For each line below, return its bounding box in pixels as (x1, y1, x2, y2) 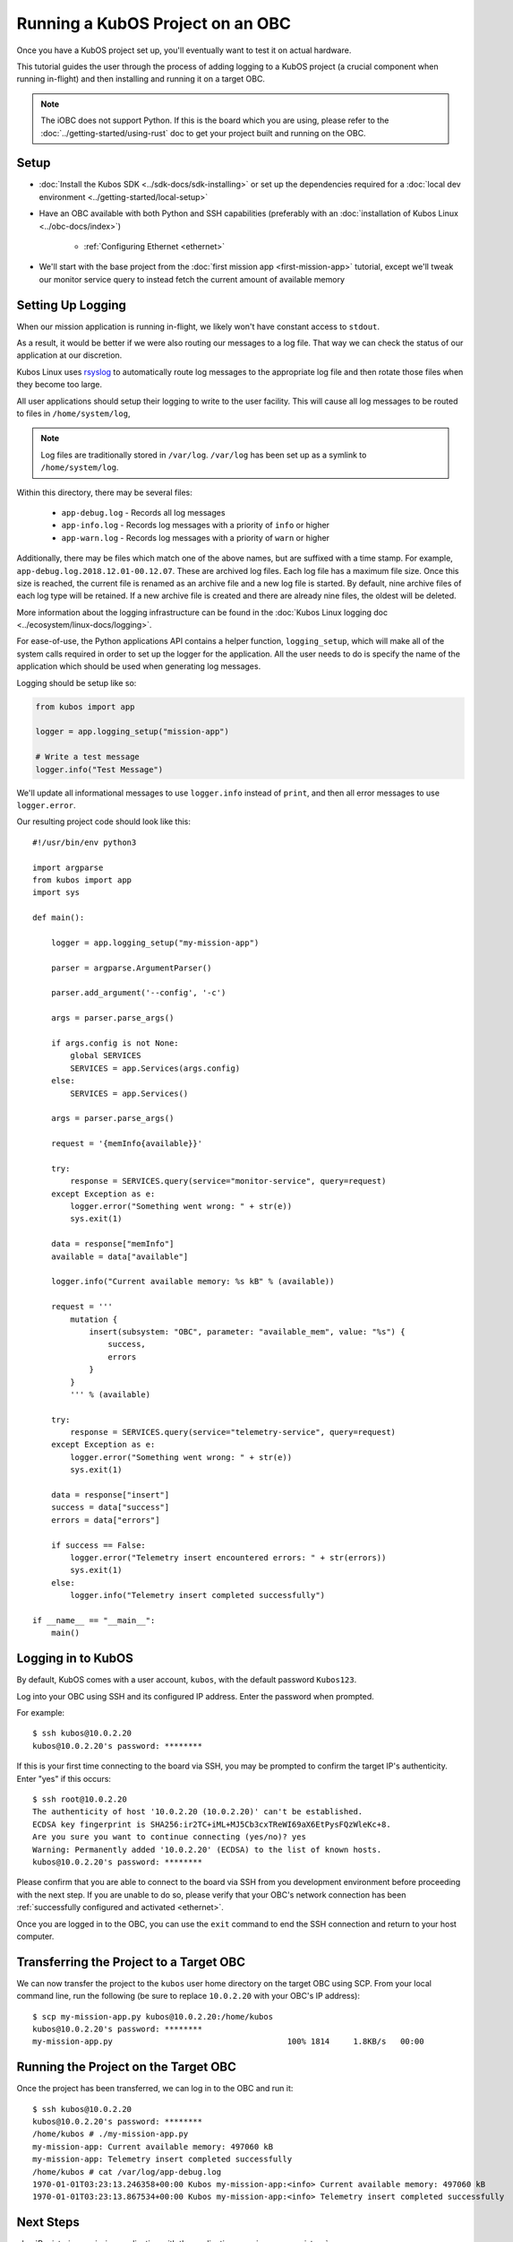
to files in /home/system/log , (16, 408, 131, 419)
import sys (32, 888, 81, 898)
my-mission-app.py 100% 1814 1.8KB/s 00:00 (32, 2037, 424, 2046)
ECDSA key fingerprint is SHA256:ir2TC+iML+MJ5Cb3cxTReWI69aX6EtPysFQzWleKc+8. (32, 1819, 391, 1829)
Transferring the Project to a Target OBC (16, 1954, 246, 1969)
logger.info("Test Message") (35, 764, 164, 775)
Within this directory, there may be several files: (16, 487, 192, 498)
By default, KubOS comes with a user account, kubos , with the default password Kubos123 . (16, 1674, 357, 1685)
